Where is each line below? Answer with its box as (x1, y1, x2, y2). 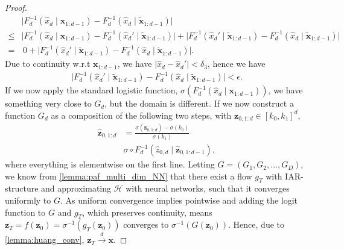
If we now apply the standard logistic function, (5, 84, 178, 96)
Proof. (5, 1, 27, 13)
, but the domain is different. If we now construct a (104, 97, 294, 110)
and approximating (41, 182, 112, 195)
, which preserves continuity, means (82, 205, 212, 218)
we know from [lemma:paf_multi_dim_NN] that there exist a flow (5, 169, 252, 182)
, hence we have (207, 57, 266, 70)
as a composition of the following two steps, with (51, 108, 232, 121)
